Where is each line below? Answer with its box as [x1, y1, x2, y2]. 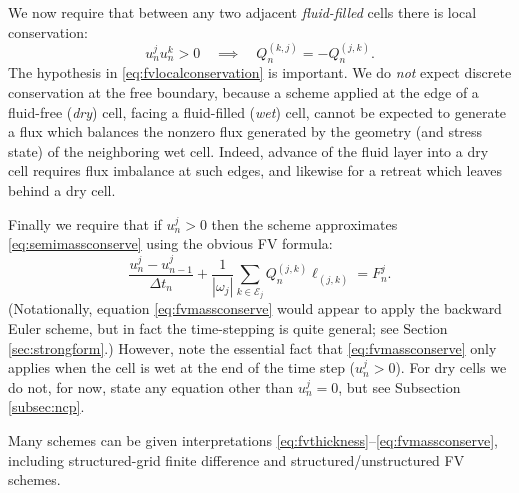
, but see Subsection [338, 376, 461, 397]
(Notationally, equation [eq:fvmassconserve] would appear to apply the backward [8, 298, 502, 319]
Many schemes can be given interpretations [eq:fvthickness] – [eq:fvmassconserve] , [8, 429, 498, 450]
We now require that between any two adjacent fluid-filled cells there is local [8, 2, 477, 22]
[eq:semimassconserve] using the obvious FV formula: [8, 233, 333, 254]
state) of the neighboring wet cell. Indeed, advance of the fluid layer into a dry [8, 140, 489, 161]
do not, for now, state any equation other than [8, 376, 294, 397]
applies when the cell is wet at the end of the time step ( [8, 357, 356, 378]
